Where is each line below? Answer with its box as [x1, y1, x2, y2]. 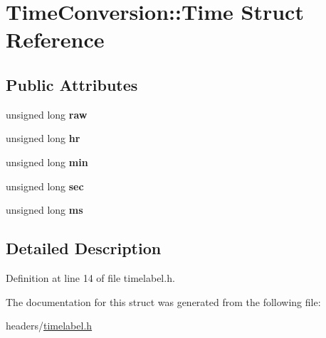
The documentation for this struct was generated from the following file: [6, 294, 321, 309]
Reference [6, 25, 105, 54]
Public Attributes [6, 73, 138, 95]
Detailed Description [6, 237, 162, 259]
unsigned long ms [6, 202, 83, 217]
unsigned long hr [6, 131, 80, 146]
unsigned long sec [6, 178, 84, 193]
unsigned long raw [6, 107, 88, 121]
